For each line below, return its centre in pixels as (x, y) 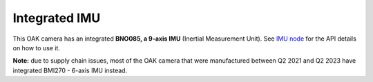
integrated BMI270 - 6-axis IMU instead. (70, 70)
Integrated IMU (57, 18)
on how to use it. (36, 48)
